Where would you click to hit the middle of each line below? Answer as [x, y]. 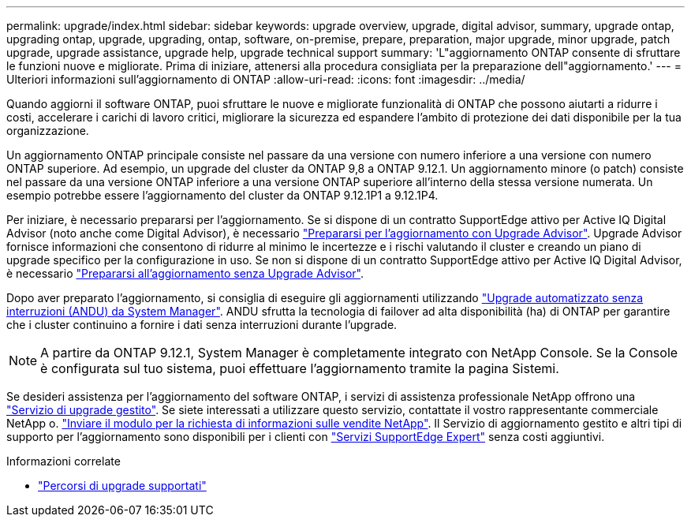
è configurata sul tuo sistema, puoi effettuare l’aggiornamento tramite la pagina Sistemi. [300, 368]
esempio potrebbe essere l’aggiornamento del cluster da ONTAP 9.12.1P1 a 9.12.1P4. [222, 195]
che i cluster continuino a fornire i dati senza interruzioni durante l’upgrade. [202, 325]
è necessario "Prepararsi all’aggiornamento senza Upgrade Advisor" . [185, 273]
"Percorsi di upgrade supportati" [122, 486]
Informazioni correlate [63, 461]
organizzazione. [48, 131]
